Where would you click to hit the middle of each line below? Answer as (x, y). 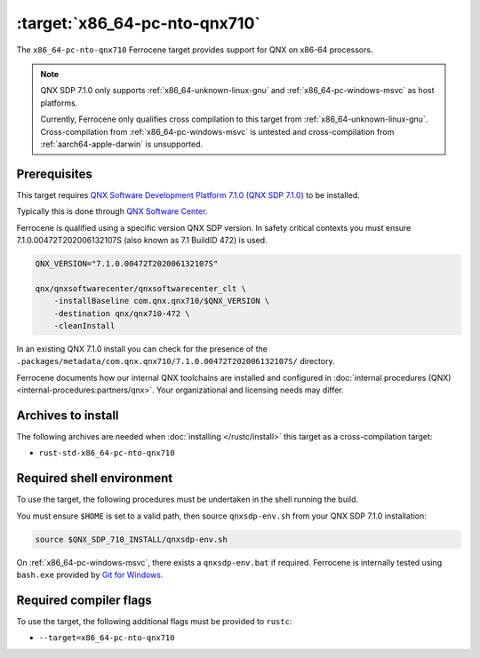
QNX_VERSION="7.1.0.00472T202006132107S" (127, 263)
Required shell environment (95, 478)
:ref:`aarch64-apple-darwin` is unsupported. (122, 144)
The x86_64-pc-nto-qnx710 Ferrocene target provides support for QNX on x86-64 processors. (195, 50)
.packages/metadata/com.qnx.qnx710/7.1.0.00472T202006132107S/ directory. (176, 361)
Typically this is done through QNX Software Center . (112, 211)
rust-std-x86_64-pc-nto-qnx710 (107, 453)
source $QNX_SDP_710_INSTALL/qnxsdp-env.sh (132, 539)
